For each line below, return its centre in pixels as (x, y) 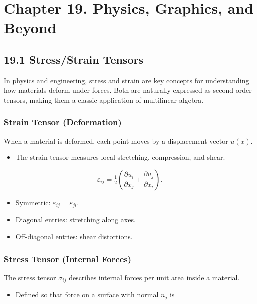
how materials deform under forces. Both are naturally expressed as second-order (128, 90)
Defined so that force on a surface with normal (87, 294)
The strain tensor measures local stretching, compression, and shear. (120, 157)
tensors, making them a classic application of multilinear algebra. (104, 99)
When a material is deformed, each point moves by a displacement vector (116, 140)
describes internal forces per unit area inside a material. (154, 277)
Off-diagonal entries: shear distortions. (74, 236)
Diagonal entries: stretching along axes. (76, 220)
